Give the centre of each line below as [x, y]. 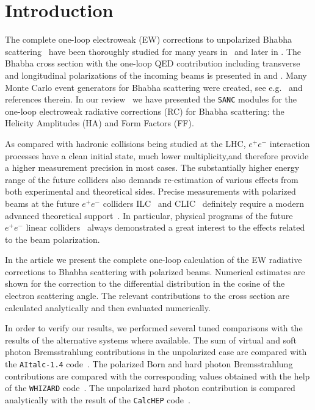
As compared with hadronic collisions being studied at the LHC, [125, 143]
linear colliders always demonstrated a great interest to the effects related [165, 227]
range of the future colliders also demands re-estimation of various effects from [152, 179]
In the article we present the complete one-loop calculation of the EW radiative [154, 260]
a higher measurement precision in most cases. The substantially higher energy [152, 167]
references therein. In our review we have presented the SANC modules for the [151, 99]
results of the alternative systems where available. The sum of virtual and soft [151, 340]
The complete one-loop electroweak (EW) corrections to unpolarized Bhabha [148, 39]
